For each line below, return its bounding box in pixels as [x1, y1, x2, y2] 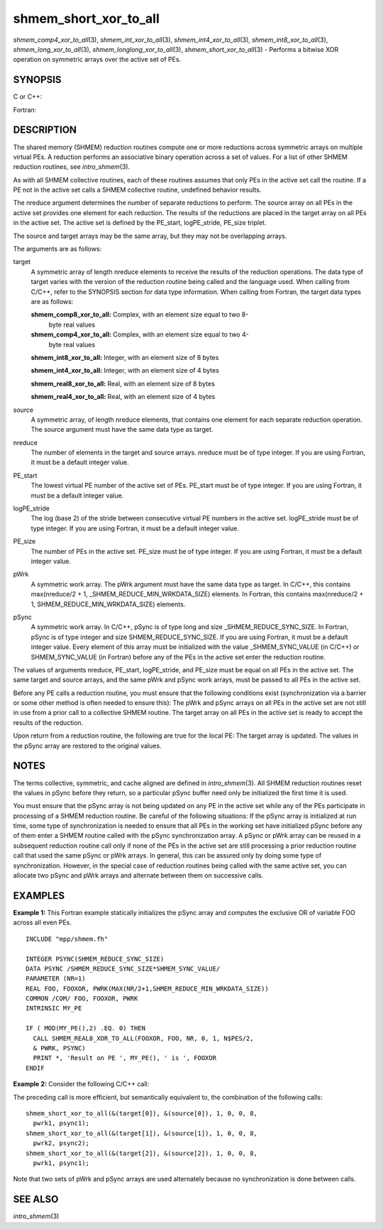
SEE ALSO [13, 1194, 59, 1206]
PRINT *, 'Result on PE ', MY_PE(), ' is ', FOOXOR [33, 1054, 216, 1062]
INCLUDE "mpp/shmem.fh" [26, 934, 109, 943]
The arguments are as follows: [13, 245, 102, 253]
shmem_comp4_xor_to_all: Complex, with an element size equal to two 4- [30, 330, 250, 339]
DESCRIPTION [13, 124, 77, 136]
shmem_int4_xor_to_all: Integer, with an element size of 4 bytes [30, 366, 220, 375]
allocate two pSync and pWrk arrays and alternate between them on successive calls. [13, 871, 264, 880]
